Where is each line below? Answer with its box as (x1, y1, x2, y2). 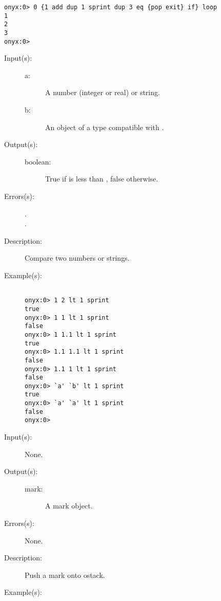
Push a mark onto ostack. (25, 569, 105, 580)
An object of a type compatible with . (45, 121, 164, 132)
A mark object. (45, 500, 93, 511)
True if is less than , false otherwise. (45, 173, 158, 184)
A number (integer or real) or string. (45, 87, 160, 98)
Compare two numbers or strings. (25, 252, 130, 263)
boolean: (25, 156, 51, 167)
